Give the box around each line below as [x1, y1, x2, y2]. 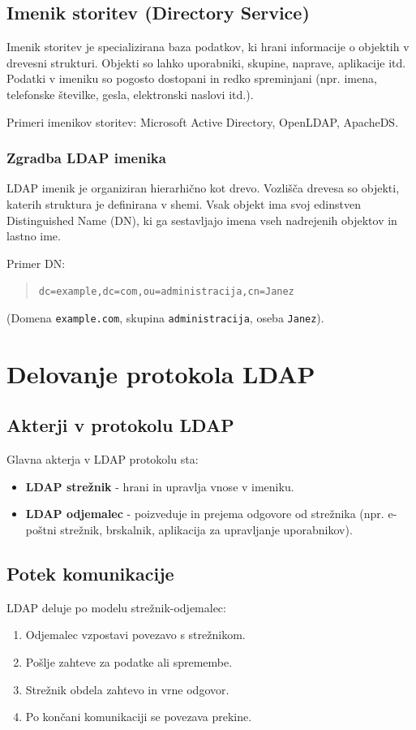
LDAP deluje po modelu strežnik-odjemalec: [6, 598, 226, 616]
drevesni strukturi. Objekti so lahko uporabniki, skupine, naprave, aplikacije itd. [6, 54, 406, 71]
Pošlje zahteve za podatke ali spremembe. [25, 654, 233, 671]
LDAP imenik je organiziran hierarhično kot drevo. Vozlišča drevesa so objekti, [6, 179, 400, 197]
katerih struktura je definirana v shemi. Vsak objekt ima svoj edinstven [6, 195, 361, 212]
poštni [25, 521, 57, 538]
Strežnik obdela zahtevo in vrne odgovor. [25, 680, 229, 698]
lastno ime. [6, 227, 61, 244]
